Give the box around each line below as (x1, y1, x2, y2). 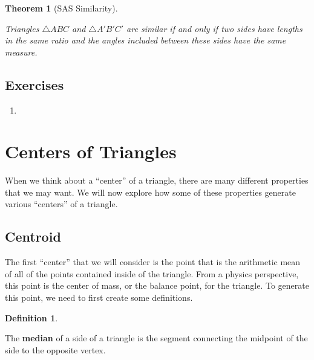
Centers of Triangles (5, 139, 177, 164)
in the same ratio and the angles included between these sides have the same (5, 34, 286, 47)
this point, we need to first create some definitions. (5, 291, 193, 304)
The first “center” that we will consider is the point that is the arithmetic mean (5, 256, 301, 268)
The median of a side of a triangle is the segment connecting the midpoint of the (5, 332, 308, 344)
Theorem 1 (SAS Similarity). (5, 2, 118, 14)
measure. (5, 45, 38, 58)
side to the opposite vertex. (5, 343, 106, 356)
